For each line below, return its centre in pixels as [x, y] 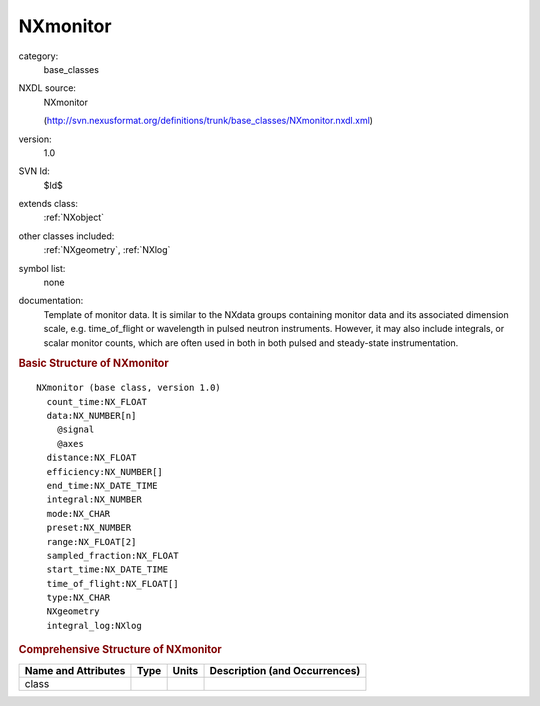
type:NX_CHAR [78, 598]
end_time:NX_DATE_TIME [102, 485]
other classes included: [66, 236]
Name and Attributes [75, 670]
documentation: [51, 301]
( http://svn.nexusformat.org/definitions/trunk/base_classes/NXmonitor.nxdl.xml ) [208, 121]
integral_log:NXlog [94, 625]
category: [38, 56]
